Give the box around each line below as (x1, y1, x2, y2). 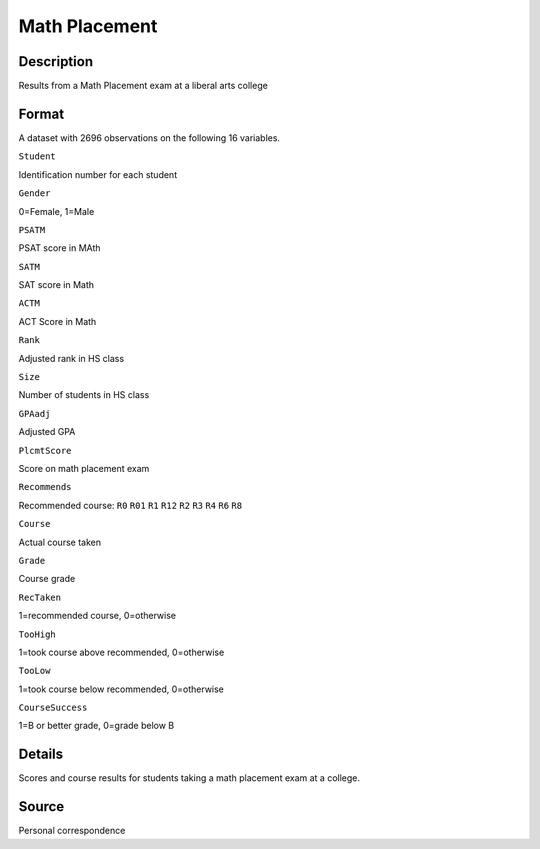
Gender (18, 188, 51, 199)
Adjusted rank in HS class (18, 352, 125, 364)
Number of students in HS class (18, 389, 150, 401)
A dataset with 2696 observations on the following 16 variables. (18, 131, 280, 144)
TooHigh (18, 628, 57, 640)
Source (18, 798, 65, 815)
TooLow (18, 665, 51, 677)
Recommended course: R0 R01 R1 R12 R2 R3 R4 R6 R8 (18, 499, 243, 511)
